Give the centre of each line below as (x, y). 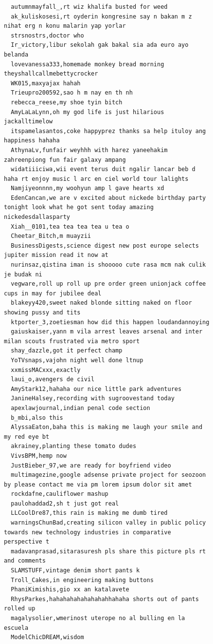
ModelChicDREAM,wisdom (47, 637)
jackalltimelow (28, 122)
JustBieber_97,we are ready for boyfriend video (91, 465)
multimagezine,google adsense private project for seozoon (108, 475)
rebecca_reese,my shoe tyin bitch (67, 102)
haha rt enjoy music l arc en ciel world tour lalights (96, 179)
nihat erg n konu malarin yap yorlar (65, 26)
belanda (16, 54)
